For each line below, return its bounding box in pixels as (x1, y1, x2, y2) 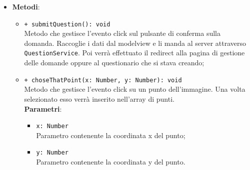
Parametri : (24, 103, 62, 114)
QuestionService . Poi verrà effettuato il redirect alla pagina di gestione (24, 47, 245, 58)
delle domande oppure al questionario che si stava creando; (24, 57, 204, 68)
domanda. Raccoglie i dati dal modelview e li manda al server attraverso (24, 37, 246, 48)
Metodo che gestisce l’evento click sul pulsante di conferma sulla (24, 28, 220, 38)
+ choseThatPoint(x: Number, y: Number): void (24, 76, 182, 84)
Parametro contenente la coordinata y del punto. (36, 157, 185, 167)
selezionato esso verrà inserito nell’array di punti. (24, 93, 174, 104)
